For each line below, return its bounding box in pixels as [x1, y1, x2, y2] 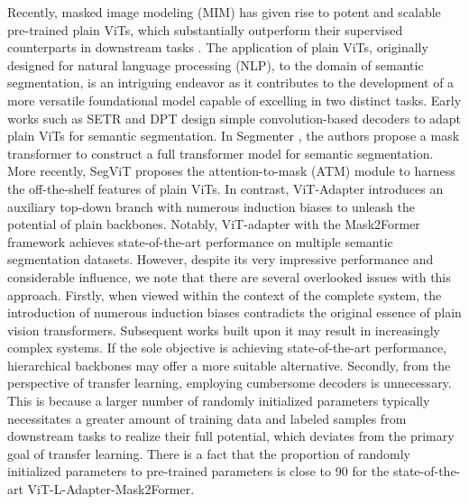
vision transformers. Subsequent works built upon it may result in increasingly [7, 320, 440, 339]
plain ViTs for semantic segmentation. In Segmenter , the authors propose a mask [7, 126, 460, 145]
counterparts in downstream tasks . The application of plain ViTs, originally [7, 38, 428, 57]
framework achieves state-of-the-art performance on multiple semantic [7, 232, 393, 251]
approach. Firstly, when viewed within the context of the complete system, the [7, 285, 442, 304]
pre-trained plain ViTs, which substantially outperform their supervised [7, 20, 403, 39]
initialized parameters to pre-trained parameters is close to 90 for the [7, 462, 390, 481]
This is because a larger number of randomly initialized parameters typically [7, 391, 430, 410]
